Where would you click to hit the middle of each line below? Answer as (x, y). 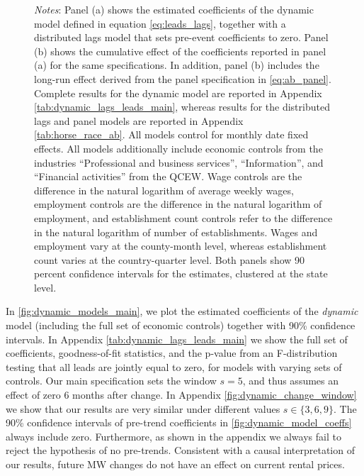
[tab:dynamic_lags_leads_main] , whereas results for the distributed (182, 107)
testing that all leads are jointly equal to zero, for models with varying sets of (174, 366)
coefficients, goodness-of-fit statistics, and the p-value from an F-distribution (172, 353)
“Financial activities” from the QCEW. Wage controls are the (168, 176)
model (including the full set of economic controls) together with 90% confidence (181, 325)
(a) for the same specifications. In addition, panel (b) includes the (177, 65)
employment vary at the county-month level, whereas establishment (181, 246)
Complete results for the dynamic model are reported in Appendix (178, 93)
